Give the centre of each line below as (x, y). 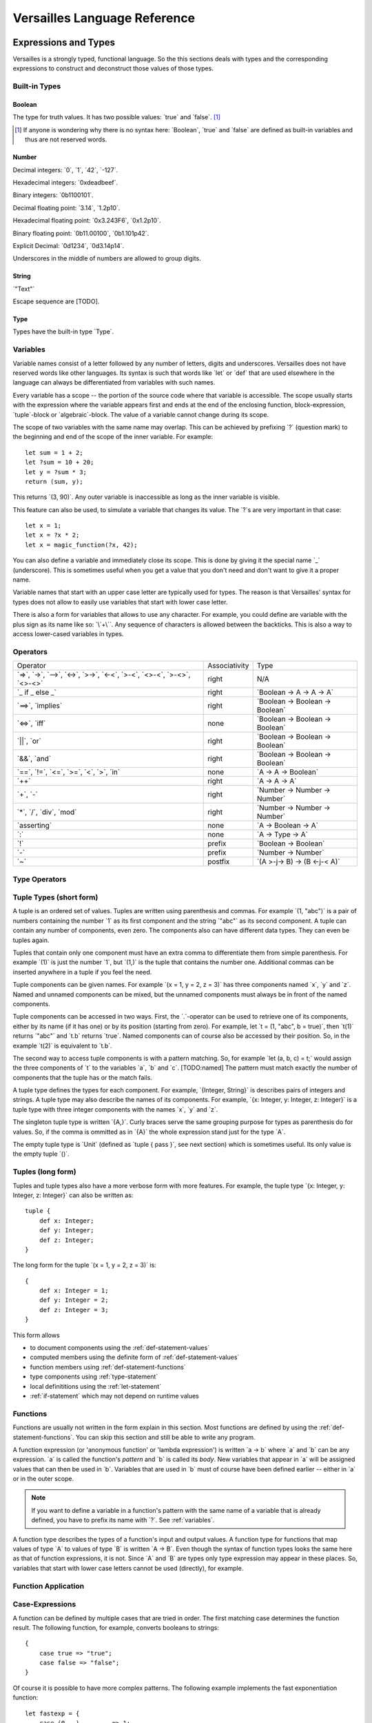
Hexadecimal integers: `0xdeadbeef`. (65, 182)
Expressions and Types (64, 42)
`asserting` (34, 826)
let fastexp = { (52, 1713)
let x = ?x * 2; (52, 535)
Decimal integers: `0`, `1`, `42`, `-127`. (65, 170)
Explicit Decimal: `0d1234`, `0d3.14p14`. (69, 245)
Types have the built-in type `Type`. (63, 332)
